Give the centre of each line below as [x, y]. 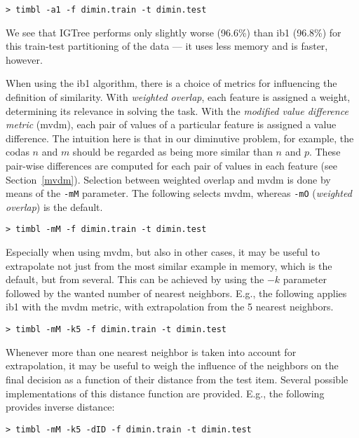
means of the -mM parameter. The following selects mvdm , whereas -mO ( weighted [179, 193]
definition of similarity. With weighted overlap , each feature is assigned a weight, [178, 97]
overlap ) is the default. [54, 206]
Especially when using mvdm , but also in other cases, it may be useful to [163, 252]
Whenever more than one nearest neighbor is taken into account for [151, 351]
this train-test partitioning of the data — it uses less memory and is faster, [167, 46]
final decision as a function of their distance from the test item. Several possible [177, 379]
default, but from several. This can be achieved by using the [135, 279]
